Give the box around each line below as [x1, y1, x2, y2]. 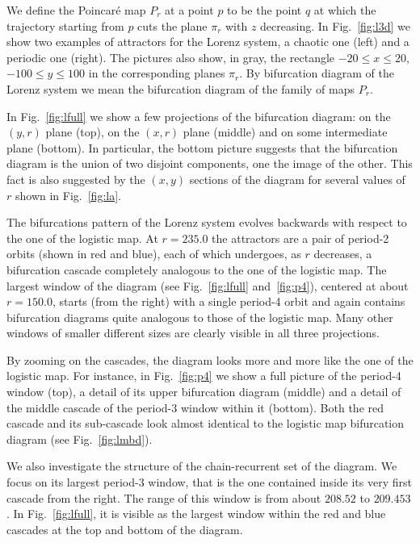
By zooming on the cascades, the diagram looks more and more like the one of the [6, 351, 414, 368]
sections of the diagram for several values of [189, 170, 405, 187]
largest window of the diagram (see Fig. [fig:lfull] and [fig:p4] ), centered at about [6, 277, 409, 294]
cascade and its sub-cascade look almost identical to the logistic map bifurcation [6, 415, 405, 432]
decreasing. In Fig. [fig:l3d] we [260, 17, 410, 34]
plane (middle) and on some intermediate [183, 123, 388, 140]
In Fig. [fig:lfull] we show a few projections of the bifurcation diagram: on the [6, 107, 391, 124]
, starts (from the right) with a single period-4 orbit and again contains [52, 293, 405, 310]
